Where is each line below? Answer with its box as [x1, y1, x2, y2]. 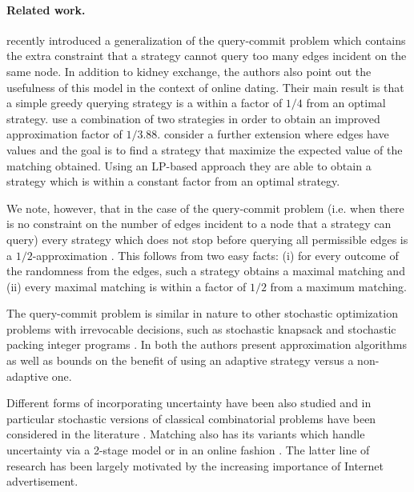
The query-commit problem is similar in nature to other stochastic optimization [6, 305, 398, 322]
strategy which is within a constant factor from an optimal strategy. [6, 173, 340, 190]
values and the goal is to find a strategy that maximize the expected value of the [6, 141, 403, 158]
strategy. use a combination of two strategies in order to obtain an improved [6, 110, 380, 126]
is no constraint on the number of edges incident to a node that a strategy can [6, 215, 392, 232]
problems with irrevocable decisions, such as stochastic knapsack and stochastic [6, 320, 396, 337]
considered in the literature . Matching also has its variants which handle [6, 426, 365, 442]
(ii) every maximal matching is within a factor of [6, 278, 247, 294]
